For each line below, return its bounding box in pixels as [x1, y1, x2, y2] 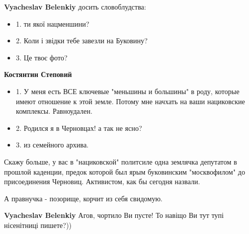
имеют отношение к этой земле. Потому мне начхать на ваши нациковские [16, 96, 245, 106]
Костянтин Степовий [4, 69, 72, 80]
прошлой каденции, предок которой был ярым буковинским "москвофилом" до [4, 166, 245, 177]
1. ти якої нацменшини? [16, 18, 90, 29]
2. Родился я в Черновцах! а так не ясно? [16, 122, 142, 133]
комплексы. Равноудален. [16, 106, 93, 116]
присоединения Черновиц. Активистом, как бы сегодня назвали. [4, 176, 200, 187]
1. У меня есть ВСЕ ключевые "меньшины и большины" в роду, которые [16, 86, 239, 96]
